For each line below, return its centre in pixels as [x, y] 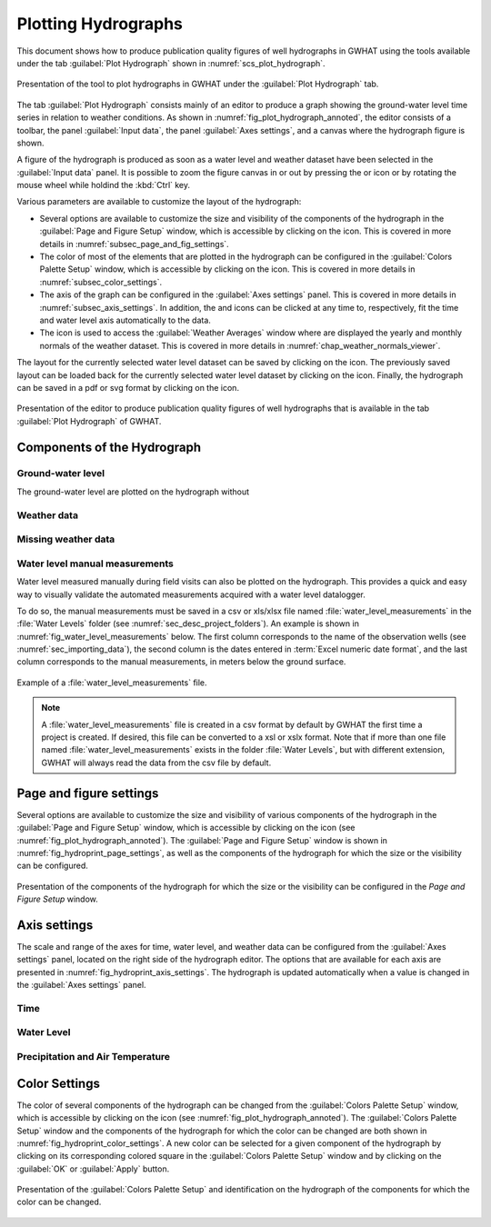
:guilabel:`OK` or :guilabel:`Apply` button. [93, 1169]
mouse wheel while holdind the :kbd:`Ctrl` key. [104, 185]
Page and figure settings [88, 793]
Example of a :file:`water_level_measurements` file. [112, 683]
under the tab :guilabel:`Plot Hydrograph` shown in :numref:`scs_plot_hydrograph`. [171, 63]
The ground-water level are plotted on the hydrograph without [133, 492]
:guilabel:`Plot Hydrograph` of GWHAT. [89, 421]
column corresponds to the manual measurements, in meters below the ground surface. [181, 662]
